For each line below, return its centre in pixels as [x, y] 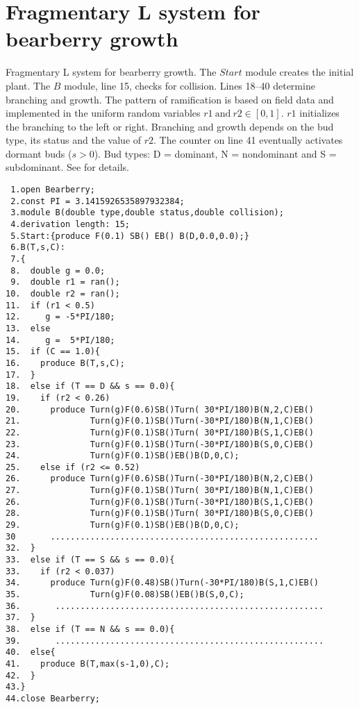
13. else [28, 328]
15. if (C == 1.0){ [53, 352]
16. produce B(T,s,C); [65, 363]
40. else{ [31, 652]
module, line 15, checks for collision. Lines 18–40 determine [190, 85]
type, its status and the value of [74, 140]
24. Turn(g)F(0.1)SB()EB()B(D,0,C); [123, 456]
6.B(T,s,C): [38, 248]
